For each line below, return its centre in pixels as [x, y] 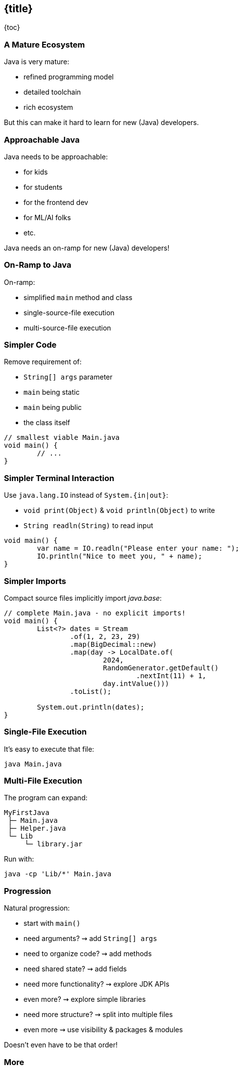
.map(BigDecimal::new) [113, 644]
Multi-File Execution [43, 781]
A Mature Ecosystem [45, 44]
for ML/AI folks [47, 217]
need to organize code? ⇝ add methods [88, 954]
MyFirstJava [27, 813]
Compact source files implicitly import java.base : [83, 598]
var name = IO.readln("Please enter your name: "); [138, 548]
